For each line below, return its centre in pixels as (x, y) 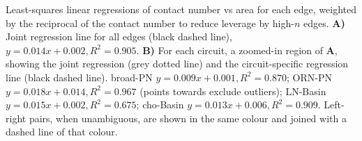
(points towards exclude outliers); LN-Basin (233, 91)
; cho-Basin (160, 105)
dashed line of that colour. (62, 132)
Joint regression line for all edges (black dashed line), (119, 36)
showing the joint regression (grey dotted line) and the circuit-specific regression (177, 64)
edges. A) (324, 23)
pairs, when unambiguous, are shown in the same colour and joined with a (188, 118)
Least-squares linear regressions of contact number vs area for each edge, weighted (181, 9)
